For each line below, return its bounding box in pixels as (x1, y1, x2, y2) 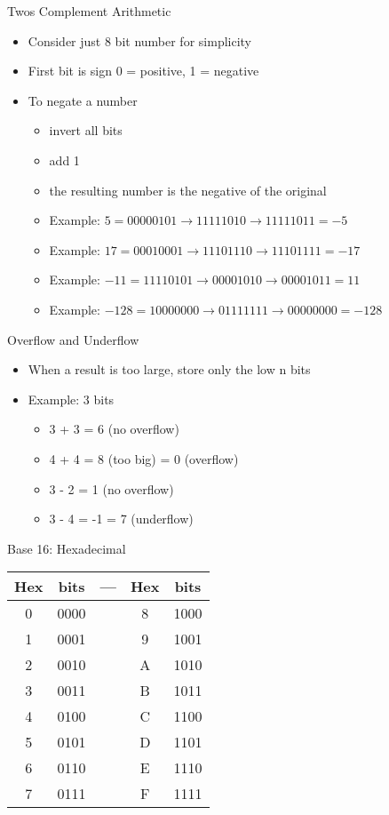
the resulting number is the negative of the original (49, 180, 327, 199)
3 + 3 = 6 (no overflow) (49, 419, 179, 438)
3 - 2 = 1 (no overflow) (49, 479, 174, 498)
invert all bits (49, 121, 123, 140)
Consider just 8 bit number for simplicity (28, 31, 251, 50)
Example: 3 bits (28, 389, 115, 408)
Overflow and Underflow (7, 330, 139, 348)
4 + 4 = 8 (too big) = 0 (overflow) (49, 449, 239, 467)
